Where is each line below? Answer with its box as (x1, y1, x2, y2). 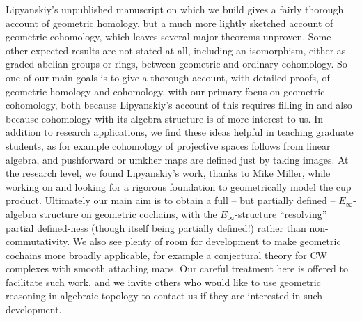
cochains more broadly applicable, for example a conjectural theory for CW (6, 247, 327, 262)
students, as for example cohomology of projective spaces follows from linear (6, 138, 331, 152)
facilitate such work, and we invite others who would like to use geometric (6, 274, 321, 289)
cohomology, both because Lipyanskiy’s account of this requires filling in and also (6, 97, 352, 112)
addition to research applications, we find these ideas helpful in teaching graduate (6, 125, 354, 139)
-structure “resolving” (235, 206, 327, 221)
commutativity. (6, 234, 70, 249)
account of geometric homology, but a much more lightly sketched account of (6, 15, 333, 30)
